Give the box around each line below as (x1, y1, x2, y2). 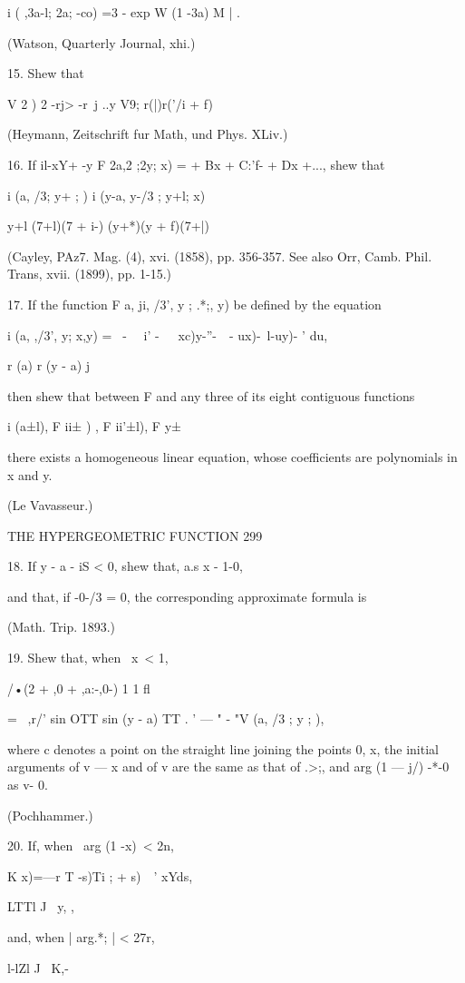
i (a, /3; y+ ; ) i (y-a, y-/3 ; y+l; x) (7, 185, 206, 204)
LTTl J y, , (7, 897, 74, 916)
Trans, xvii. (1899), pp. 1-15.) (7, 264, 171, 283)
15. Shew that (7, 64, 84, 83)
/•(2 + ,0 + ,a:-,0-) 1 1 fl (7, 678, 150, 697)
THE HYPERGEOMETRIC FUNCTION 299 (7, 526, 263, 545)
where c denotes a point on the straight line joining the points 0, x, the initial (7, 739, 439, 758)
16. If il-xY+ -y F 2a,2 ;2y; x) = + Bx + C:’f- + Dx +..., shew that (7, 154, 385, 173)
